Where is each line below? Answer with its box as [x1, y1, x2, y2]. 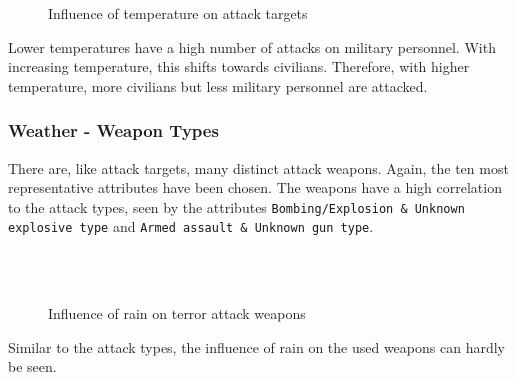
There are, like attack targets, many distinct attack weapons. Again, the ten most [8, 157, 509, 178]
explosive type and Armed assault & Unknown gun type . [8, 216, 374, 237]
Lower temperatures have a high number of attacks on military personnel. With [8, 36, 496, 57]
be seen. [8, 356, 57, 377]
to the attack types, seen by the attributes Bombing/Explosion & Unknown [8, 196, 465, 217]
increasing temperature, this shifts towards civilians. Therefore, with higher [8, 56, 470, 77]
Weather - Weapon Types [8, 118, 219, 143]
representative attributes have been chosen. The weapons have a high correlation [8, 177, 502, 198]
